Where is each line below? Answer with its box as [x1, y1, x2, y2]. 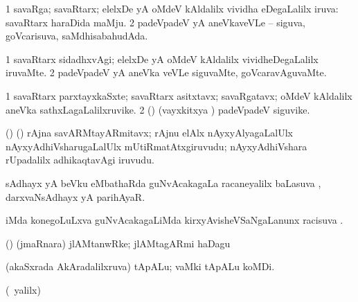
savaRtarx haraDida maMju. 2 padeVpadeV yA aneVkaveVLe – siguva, [6, 15, 305, 29]
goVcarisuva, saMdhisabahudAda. [6, 28, 148, 43]
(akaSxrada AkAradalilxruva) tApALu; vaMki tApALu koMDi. [6, 259, 275, 274]
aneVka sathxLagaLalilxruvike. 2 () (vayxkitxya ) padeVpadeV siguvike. [6, 102, 310, 116]
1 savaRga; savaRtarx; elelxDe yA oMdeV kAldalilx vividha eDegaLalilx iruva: [6, 1, 339, 15]
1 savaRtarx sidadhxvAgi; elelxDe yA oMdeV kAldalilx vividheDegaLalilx [6, 51, 319, 66]
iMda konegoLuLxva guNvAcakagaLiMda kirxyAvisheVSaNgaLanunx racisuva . [6, 213, 343, 227]
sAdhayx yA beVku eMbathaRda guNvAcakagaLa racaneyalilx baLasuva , [6, 175, 321, 190]
